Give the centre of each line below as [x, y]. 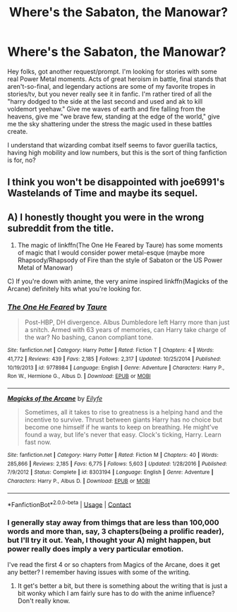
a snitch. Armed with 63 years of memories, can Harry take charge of [126, 330]
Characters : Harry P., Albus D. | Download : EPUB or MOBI [79, 481]
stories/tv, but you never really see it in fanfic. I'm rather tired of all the [110, 94]
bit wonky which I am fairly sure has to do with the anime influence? [116, 593]
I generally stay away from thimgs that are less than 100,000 [114, 522]
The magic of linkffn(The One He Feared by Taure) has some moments [120, 245]
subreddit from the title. [61, 228]
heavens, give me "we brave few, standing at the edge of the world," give [114, 116]
